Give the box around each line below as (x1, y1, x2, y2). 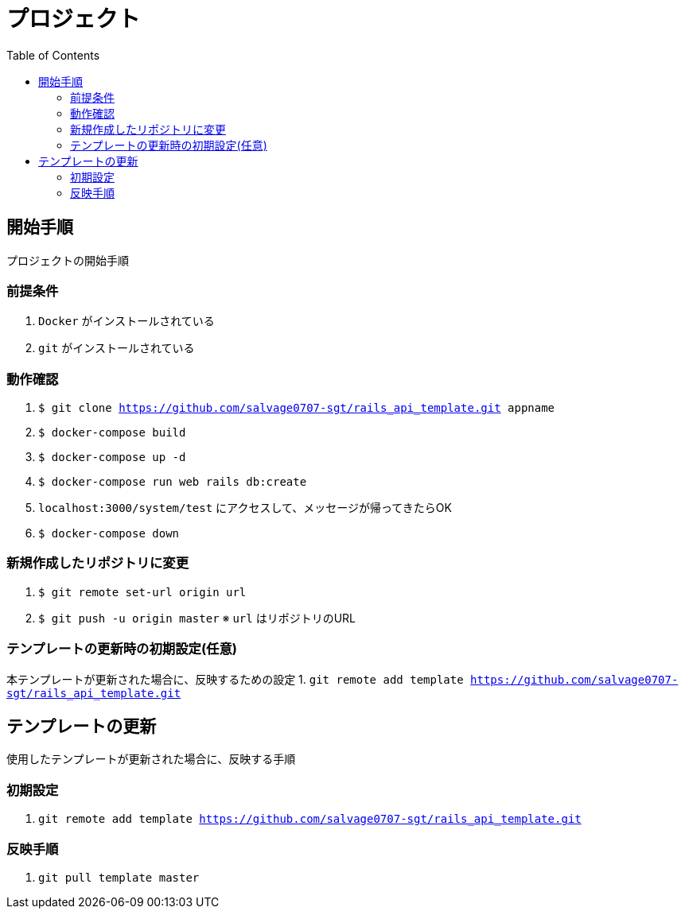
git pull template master (38, 870, 200, 884)
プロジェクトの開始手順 (6, 253, 129, 267)
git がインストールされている (38, 341, 195, 355)
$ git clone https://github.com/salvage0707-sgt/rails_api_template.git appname (38, 401, 555, 415)
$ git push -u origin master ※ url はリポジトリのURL (38, 611, 356, 625)
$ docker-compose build (38, 426, 186, 440)
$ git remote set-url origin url (38, 585, 247, 599)
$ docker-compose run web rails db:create (38, 475, 307, 489)
